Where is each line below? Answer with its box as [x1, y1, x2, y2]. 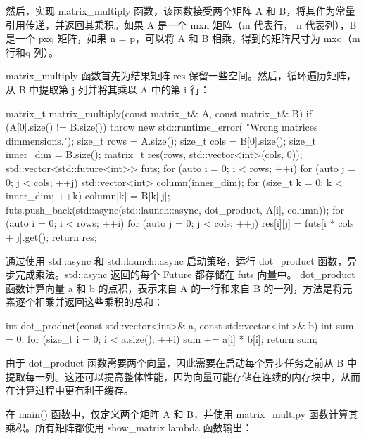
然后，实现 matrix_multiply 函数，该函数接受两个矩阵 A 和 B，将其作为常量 [6, 4, 355, 18]
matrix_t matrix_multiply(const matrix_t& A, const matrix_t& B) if [6, 105, 312, 120]
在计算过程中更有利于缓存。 [6, 383, 134, 398]
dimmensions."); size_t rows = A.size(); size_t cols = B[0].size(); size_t [6, 133, 316, 148]
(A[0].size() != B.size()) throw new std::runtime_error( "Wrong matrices [6, 119, 318, 134]
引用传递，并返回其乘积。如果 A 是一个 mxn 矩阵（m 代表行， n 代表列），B [6, 17, 357, 32]
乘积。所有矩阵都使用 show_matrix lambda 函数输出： [6, 420, 253, 435]
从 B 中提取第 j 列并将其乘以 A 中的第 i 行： [6, 81, 210, 96]
